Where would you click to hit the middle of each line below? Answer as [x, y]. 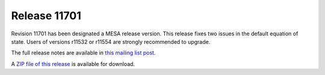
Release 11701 [46, 16]
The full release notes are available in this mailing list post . [83, 53]
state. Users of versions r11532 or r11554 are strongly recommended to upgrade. [111, 41]
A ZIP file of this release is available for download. [73, 64]
